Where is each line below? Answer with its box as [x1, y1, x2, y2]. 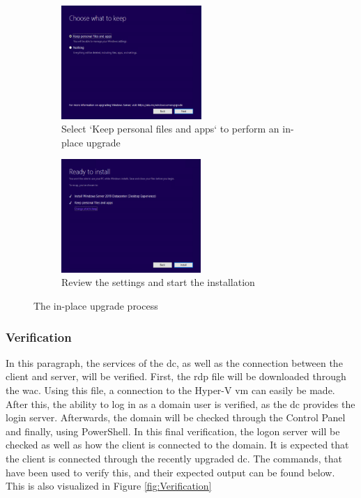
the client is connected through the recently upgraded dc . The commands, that [6, 451, 342, 465]
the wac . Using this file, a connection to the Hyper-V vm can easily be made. [6, 383, 335, 397]
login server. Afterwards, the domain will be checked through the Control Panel [6, 410, 346, 425]
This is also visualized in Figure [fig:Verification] [6, 478, 212, 493]
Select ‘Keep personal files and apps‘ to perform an [61, 121, 279, 136]
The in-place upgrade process [33, 299, 158, 312]
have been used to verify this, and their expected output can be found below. [6, 465, 335, 479]
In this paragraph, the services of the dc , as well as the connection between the [6, 355, 343, 370]
